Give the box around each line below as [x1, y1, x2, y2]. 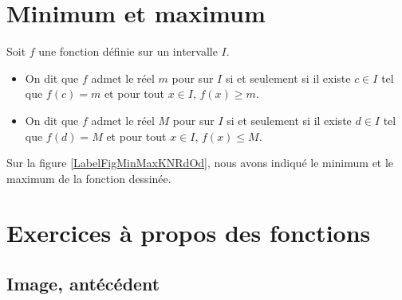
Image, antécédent [6, 271, 160, 296]
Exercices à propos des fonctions [6, 216, 371, 249]
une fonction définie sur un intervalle [38, 43, 218, 60]
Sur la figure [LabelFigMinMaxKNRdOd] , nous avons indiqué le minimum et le [6, 154, 394, 171]
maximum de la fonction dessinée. [6, 169, 171, 186]
